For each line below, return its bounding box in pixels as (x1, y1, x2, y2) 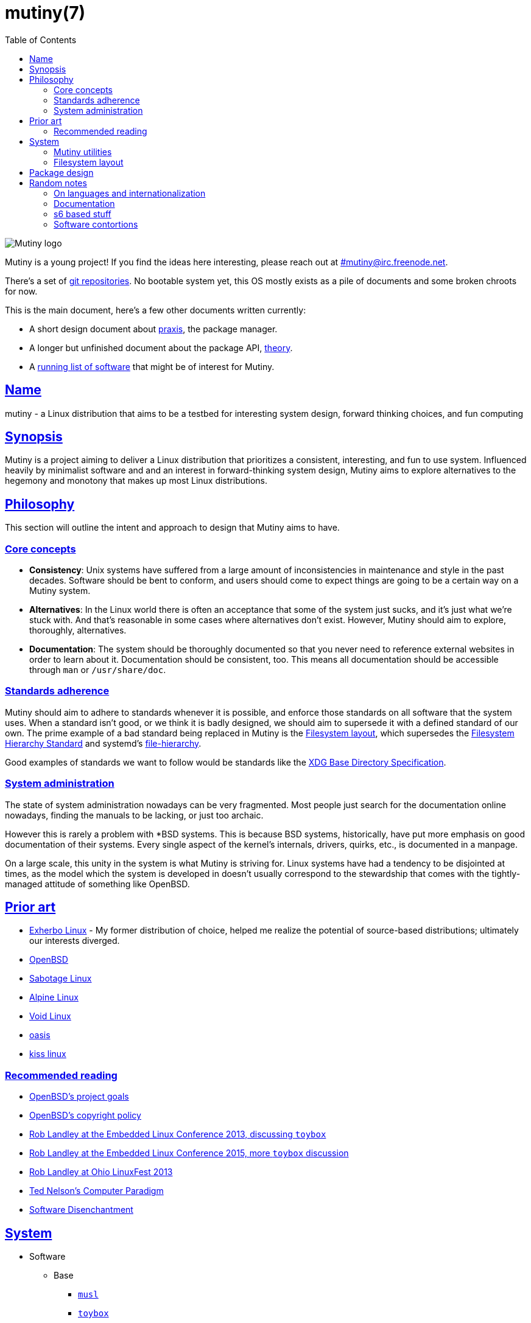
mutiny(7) (5, 2, 86, 23)
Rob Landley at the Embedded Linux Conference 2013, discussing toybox (29, 1129, 326, 1140)
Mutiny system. (29, 585, 91, 596)
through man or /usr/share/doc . (29, 665, 166, 675)
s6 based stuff (54, 208, 111, 219)
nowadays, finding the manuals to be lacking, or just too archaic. (5, 809, 264, 820)
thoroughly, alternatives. (29, 625, 127, 636)
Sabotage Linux (29, 973, 92, 984)
